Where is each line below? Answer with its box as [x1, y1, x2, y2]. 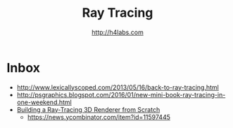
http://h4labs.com [92, 28, 144, 36]
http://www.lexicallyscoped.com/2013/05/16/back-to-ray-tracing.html [16, 83, 219, 92]
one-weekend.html [16, 98, 72, 106]
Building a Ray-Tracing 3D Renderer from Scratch [16, 105, 160, 113]
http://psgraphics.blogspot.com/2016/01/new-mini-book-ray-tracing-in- [16, 90, 226, 99]
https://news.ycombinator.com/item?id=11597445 [27, 113, 170, 121]
